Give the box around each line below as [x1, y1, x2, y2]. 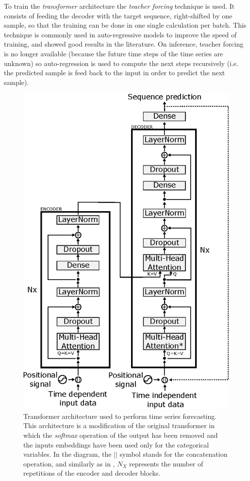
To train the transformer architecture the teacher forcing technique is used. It [4, 1, 235, 11]
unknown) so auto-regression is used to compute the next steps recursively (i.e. [4, 58, 238, 68]
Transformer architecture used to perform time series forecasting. [23, 411, 217, 421]
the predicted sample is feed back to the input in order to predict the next [4, 67, 225, 78]
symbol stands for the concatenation [119, 449, 228, 459]
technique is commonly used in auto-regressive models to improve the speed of [4, 29, 237, 39]
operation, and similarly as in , [23, 458, 115, 468]
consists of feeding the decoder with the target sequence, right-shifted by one [4, 10, 233, 20]
